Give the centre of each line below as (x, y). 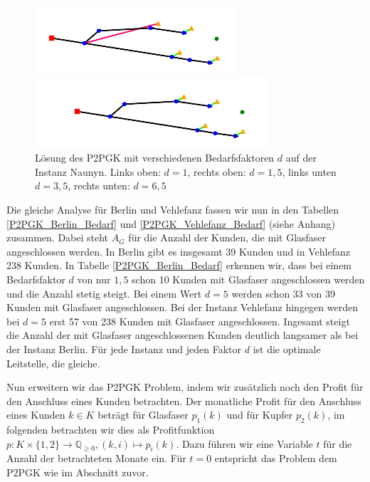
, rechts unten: (99, 185)
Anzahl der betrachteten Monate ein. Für (96, 458)
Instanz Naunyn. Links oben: (98, 171)
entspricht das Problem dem (276, 458)
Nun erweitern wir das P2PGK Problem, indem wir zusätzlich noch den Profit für (185, 387)
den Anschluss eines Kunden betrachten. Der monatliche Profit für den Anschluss (184, 400)
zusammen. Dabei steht (58, 237)
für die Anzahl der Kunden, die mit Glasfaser (227, 237)
